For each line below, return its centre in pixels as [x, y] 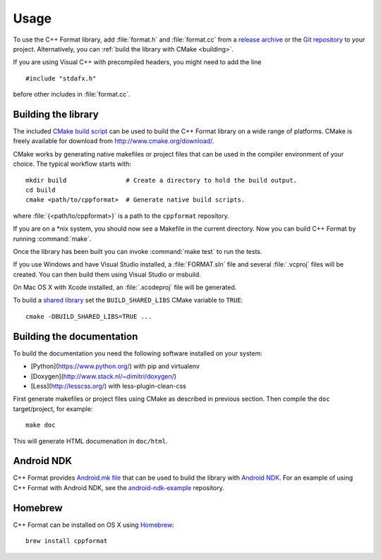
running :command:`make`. [52, 238]
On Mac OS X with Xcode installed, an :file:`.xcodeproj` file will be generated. [125, 287]
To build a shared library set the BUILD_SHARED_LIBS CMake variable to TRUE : [128, 300]
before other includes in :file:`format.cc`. [72, 95]
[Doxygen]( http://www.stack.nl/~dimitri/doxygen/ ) [103, 376]
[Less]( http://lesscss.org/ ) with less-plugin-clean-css [108, 386]
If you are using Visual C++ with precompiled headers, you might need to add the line [137, 62]
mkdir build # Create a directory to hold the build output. [162, 180]
